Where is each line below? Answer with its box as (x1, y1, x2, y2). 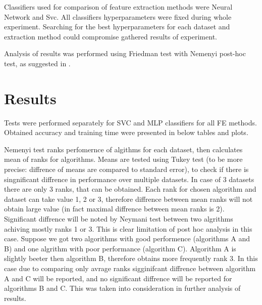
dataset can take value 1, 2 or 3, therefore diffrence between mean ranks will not (4, 193, 253, 204)
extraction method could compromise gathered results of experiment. (4, 31, 217, 41)
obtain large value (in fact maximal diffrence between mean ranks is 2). (4, 203, 225, 214)
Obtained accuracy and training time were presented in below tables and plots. (4, 127, 248, 138)
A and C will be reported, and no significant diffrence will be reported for (4, 273, 232, 283)
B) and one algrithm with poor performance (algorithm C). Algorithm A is (4, 243, 236, 253)
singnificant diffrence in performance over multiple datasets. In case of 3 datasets (4, 173, 254, 184)
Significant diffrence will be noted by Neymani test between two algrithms (4, 213, 233, 224)
